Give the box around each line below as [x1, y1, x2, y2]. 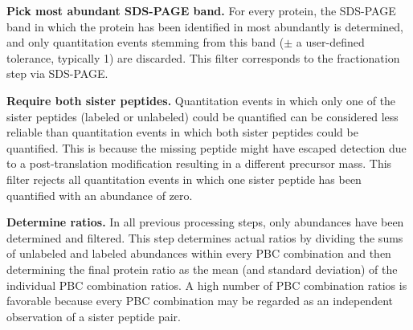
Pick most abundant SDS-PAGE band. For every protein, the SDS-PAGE [6, 2, 396, 18]
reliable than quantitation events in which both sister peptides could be [6, 124, 358, 141]
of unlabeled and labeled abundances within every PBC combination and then [6, 245, 391, 262]
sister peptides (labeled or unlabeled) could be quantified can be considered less [6, 108, 399, 124]
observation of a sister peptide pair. [6, 308, 181, 324]
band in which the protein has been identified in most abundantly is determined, [6, 18, 403, 35]
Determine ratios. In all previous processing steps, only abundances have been [6, 214, 404, 230]
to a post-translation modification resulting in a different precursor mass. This [6, 155, 392, 172]
